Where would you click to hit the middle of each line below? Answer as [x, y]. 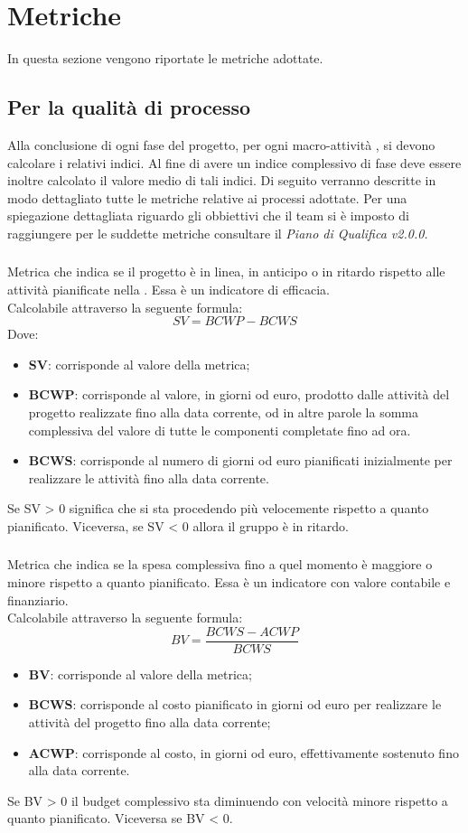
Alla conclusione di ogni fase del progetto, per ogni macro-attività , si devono [221, 144]
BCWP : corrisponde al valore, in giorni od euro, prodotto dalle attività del [239, 394]
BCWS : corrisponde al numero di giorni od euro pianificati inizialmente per [240, 460]
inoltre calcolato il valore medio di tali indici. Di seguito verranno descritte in [222, 180]
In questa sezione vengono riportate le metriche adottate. [165, 58]
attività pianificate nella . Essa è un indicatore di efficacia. [168, 289]
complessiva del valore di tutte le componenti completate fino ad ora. [220, 430]
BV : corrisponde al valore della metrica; [140, 674]
